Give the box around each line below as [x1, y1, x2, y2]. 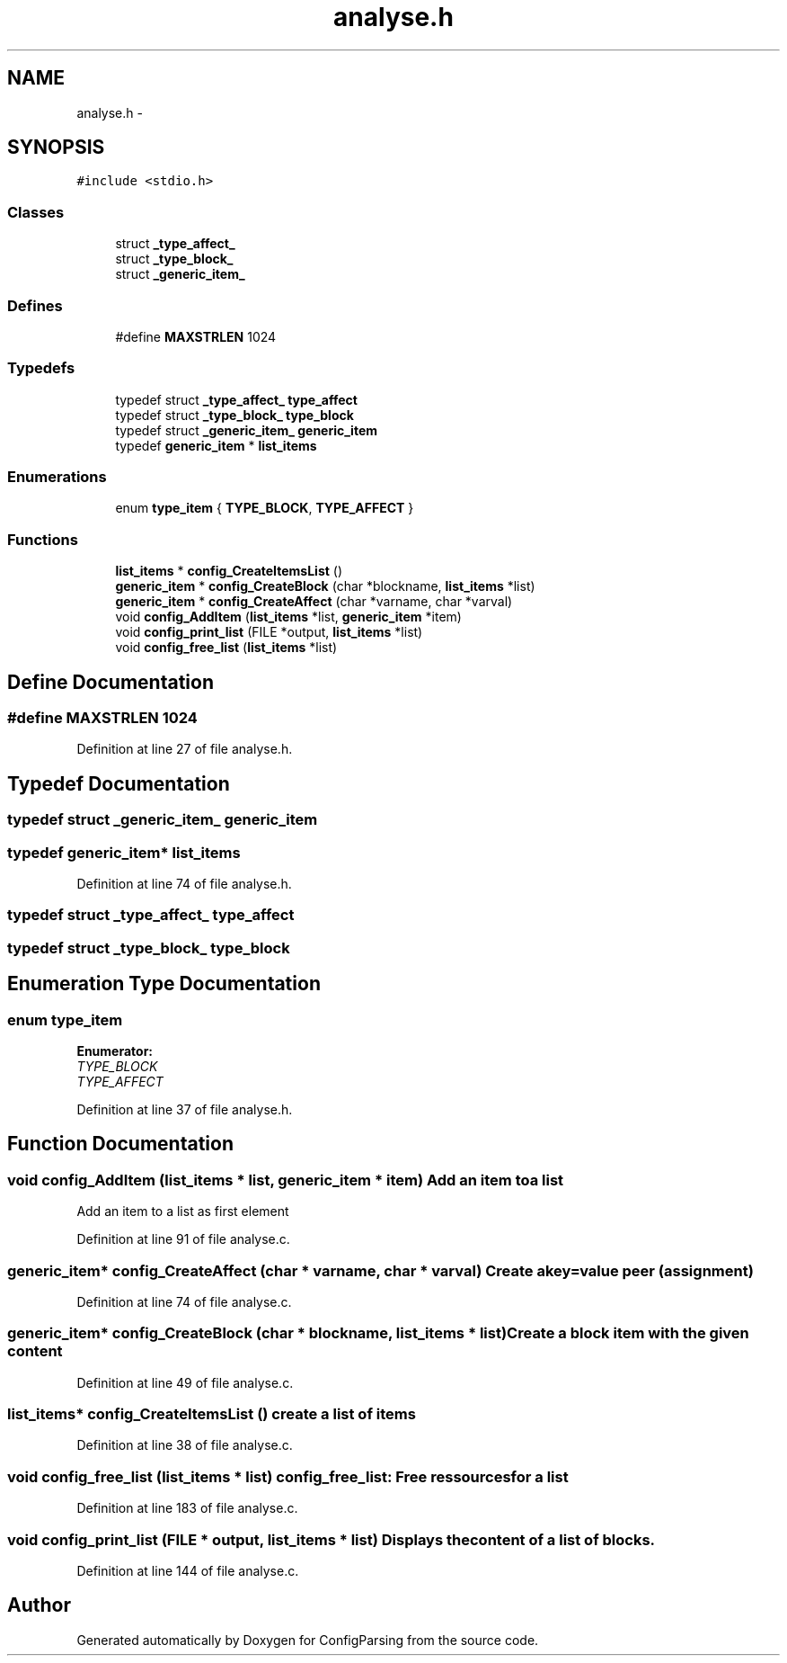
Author [7, 1594, 71, 1617]
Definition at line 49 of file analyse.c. [76, 1374, 294, 1390]
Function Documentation [7, 1132, 234, 1156]
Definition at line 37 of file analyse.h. [76, 1101, 293, 1117]
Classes [7, 202, 65, 221]
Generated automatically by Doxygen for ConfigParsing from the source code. [76, 1632, 539, 1648]
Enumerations [7, 468, 107, 487]
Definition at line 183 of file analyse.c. [76, 1500, 298, 1516]
